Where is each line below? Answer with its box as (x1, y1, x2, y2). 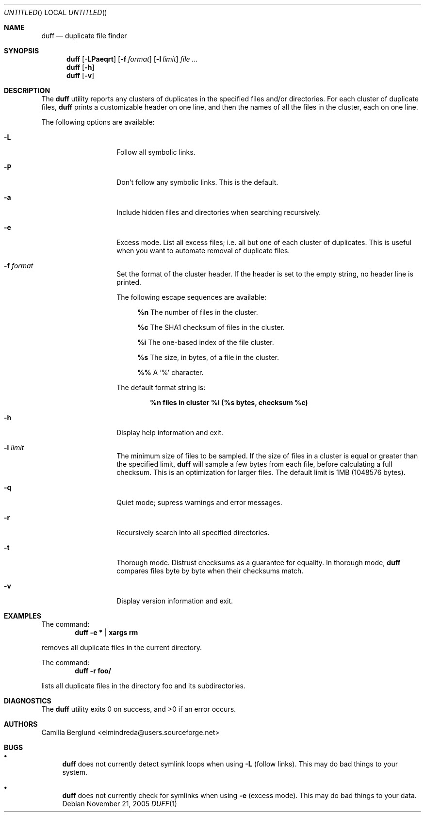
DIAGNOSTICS (4, 697, 51, 705)
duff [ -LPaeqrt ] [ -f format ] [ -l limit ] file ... (66, 55, 198, 63)
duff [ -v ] (66, 71, 95, 80)
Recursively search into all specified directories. (116, 528, 270, 537)
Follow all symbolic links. (116, 148, 196, 156)
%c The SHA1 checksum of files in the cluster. (137, 323, 285, 331)
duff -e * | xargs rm (75, 628, 138, 636)
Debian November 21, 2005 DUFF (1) (62, 800, 177, 808)
